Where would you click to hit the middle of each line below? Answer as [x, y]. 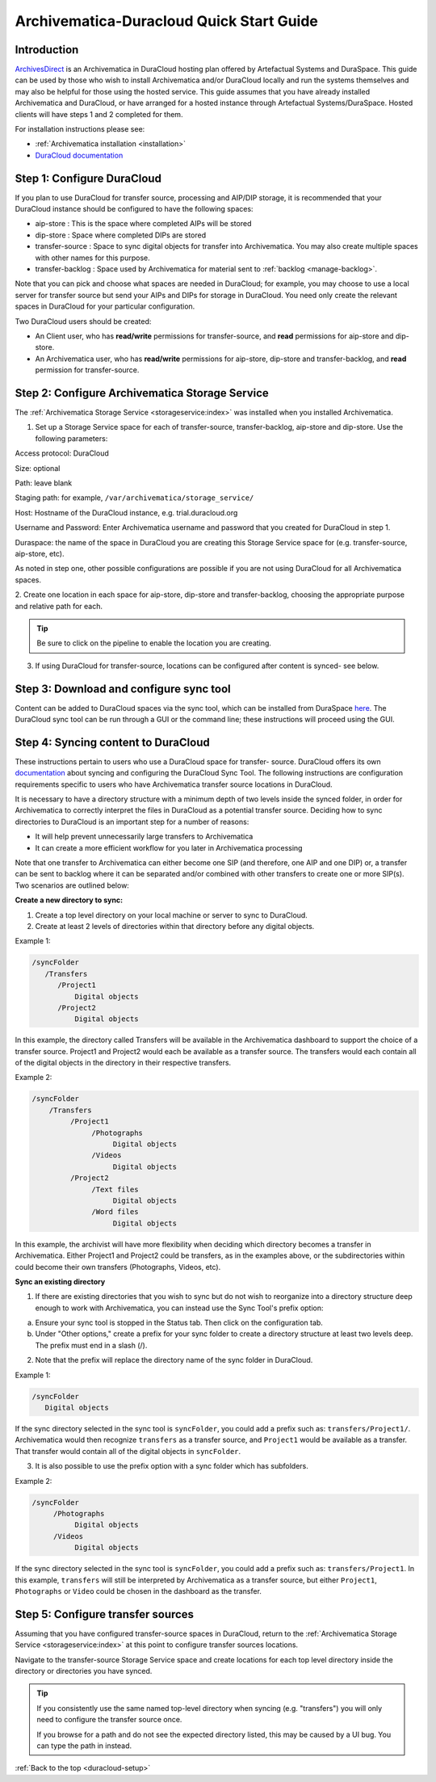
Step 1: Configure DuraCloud [88, 178]
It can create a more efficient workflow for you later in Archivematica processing [169, 847]
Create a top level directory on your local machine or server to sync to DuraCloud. [172, 915]
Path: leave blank [44, 483]
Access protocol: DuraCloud [62, 453]
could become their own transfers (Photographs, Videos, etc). [118, 1267]
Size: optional [38, 468]
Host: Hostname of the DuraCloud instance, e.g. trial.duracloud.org [126, 512]
